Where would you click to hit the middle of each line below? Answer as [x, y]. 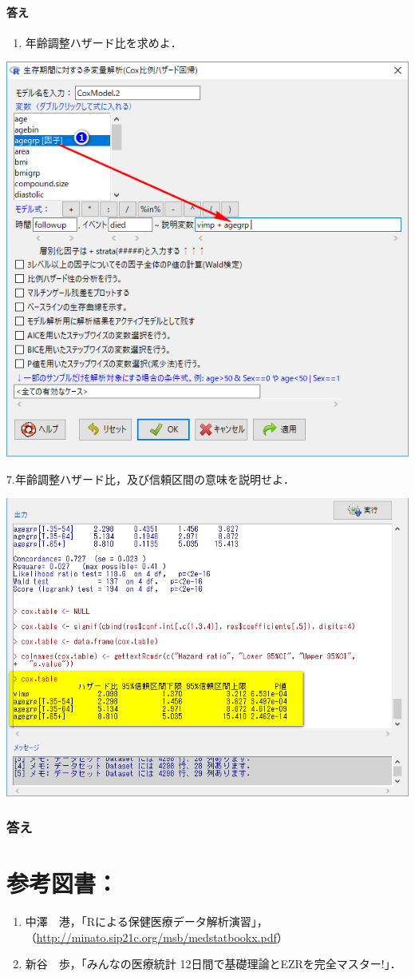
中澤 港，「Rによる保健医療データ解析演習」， [146, 921]
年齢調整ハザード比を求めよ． [103, 42]
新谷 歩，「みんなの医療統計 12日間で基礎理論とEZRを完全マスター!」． [213, 964]
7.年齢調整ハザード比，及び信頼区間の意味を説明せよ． [150, 479]
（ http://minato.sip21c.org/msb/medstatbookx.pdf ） [156, 937]
